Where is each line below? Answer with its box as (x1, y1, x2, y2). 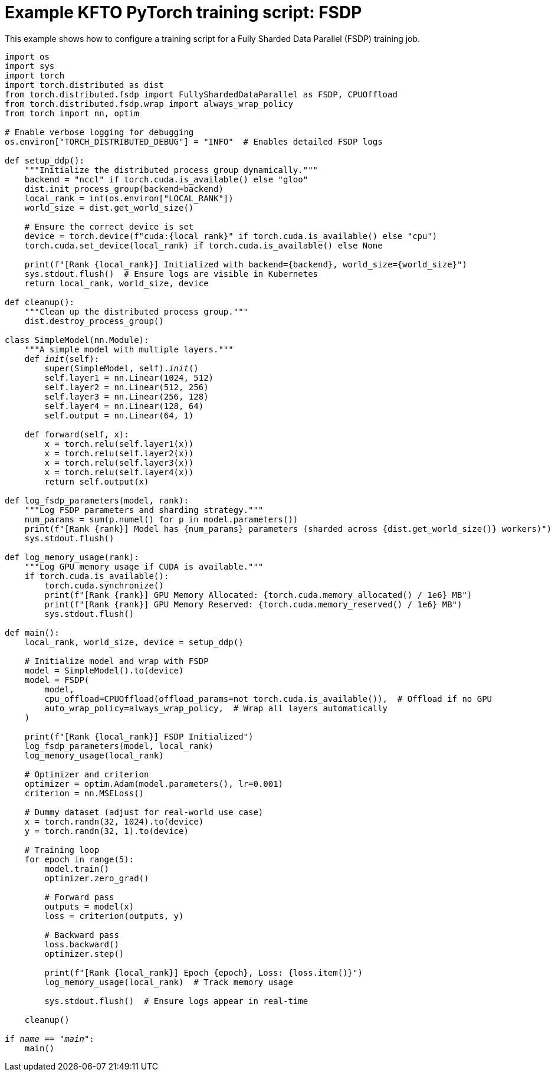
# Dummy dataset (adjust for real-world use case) (24, 807, 264, 817)
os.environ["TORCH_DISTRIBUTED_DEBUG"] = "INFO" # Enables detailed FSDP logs (5, 136, 383, 146)
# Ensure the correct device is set (24, 221, 194, 231)
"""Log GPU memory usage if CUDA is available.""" (24, 561, 264, 571)
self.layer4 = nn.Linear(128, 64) (44, 401, 204, 411)
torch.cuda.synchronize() (44, 580, 164, 590)
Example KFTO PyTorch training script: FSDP (5, 2, 362, 22)
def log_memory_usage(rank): (5, 552, 139, 562)
